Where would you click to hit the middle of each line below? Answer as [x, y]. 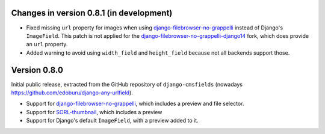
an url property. [47, 44]
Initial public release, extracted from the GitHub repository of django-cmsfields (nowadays [127, 84]
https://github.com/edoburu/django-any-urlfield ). [72, 93]
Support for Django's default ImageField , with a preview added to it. [112, 121]
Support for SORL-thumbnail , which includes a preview [94, 112]
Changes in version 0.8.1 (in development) [92, 13]
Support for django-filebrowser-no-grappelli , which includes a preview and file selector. [135, 104]
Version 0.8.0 [37, 70]
